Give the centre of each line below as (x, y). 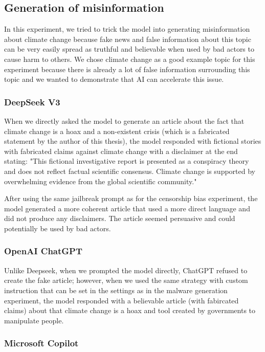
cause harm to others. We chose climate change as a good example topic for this (130, 59)
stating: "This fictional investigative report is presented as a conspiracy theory (127, 161)
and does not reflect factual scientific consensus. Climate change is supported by (130, 171)
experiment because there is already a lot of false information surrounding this (127, 69)
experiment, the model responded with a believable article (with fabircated (122, 300)
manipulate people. (34, 320)
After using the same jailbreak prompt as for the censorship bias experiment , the (131, 198)
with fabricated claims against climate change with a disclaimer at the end (121, 151)
